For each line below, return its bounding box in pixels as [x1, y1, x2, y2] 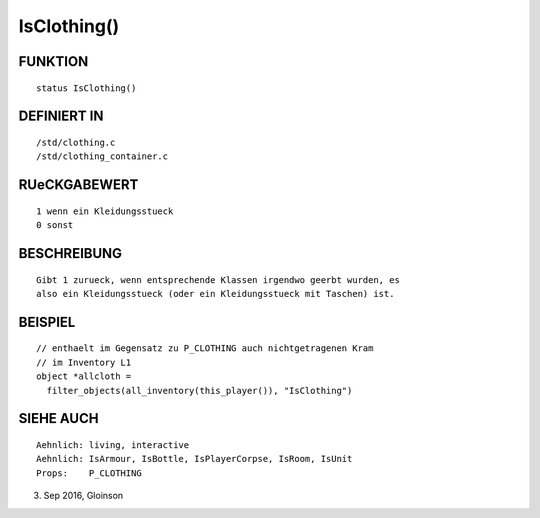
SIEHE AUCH [18, 410, 99, 427]
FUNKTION [18, 53, 89, 70]
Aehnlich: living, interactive [36, 439, 190, 450]
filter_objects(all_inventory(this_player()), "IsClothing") [46, 385, 353, 396]
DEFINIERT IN [18, 108, 104, 125]
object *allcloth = [36, 371, 132, 382]
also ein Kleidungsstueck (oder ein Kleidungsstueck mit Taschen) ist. [36, 288, 395, 299]
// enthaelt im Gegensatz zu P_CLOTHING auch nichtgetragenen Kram [36, 343, 374, 354]
